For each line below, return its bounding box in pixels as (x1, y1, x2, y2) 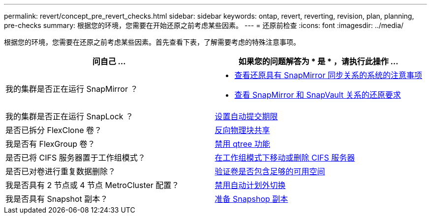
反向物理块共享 (215, 125, 270, 135)
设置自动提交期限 (215, 111, 278, 121)
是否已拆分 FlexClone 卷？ (5, 125, 102, 135)
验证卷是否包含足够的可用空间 (215, 166, 325, 176)
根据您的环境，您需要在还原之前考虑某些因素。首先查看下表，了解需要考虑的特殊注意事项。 (4, 38, 300, 46)
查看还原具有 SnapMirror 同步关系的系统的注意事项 (234, 70, 422, 80)
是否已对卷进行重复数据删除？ (5, 166, 116, 176)
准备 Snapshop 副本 (215, 194, 288, 204)
